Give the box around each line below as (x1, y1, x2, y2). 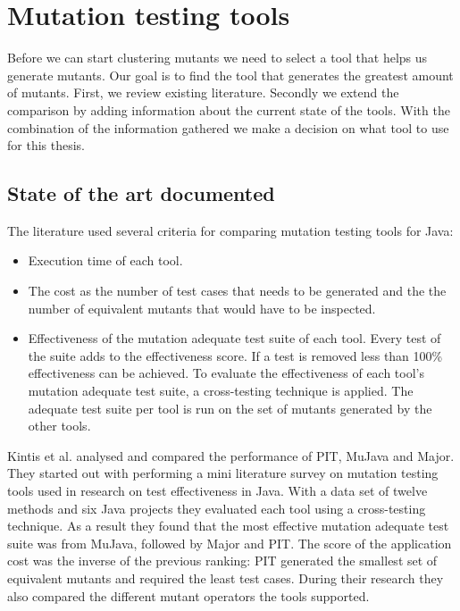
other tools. (28, 416, 91, 435)
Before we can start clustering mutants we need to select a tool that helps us (7, 48, 428, 67)
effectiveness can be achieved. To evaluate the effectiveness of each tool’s (28, 364, 425, 382)
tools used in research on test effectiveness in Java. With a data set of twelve (7, 481, 428, 500)
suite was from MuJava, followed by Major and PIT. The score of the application (7, 533, 452, 552)
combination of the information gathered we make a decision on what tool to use (7, 118, 449, 137)
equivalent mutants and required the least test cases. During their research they (7, 568, 444, 587)
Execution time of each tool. (28, 251, 183, 270)
